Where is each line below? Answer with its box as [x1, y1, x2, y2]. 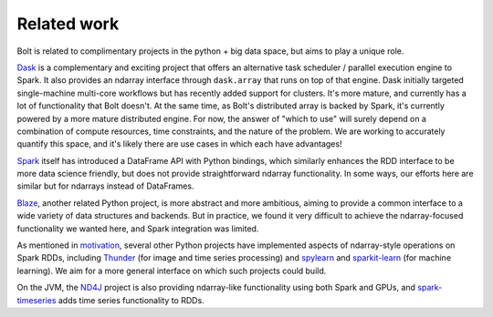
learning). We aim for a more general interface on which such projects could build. [16, 265, 327, 276]
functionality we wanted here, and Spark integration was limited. [16, 223, 259, 234]
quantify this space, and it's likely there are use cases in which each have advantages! [16, 138, 342, 149]
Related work [16, 14, 120, 34]
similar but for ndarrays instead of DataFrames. [16, 180, 194, 191]
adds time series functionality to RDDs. [58, 294, 205, 305]
